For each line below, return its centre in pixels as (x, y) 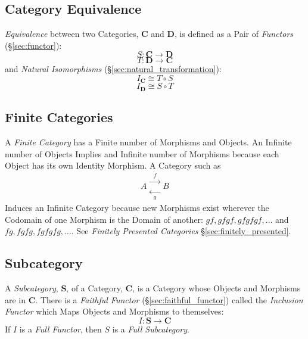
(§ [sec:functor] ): (33, 45)
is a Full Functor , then (60, 329)
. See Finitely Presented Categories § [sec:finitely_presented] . (181, 231)
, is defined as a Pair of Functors (234, 34)
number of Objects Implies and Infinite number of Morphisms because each (142, 153)
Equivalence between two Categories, (72, 34)
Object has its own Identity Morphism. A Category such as (113, 165)
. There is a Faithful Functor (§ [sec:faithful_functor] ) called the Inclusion (169, 299)
